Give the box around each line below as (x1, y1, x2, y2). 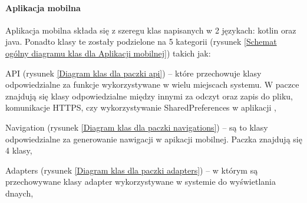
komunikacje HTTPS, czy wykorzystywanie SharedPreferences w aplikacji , (5, 101, 276, 114)
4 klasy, (5, 144, 32, 157)
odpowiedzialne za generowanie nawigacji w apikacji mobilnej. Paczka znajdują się (5, 132, 302, 145)
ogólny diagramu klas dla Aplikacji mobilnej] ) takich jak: (5, 46, 211, 59)
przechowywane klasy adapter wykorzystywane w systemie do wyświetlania (5, 175, 276, 188)
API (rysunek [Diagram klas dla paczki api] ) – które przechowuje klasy (5, 66, 262, 79)
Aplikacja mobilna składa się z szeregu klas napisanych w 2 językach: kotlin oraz (5, 24, 296, 36)
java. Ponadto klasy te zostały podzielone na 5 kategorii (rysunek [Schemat (5, 35, 277, 48)
